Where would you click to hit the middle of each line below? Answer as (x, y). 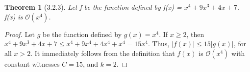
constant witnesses (32, 63)
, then (195, 34)
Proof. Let (20, 34)
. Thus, (159, 44)
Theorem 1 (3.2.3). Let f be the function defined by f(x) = (93, 7)
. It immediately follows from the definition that (103, 53)
